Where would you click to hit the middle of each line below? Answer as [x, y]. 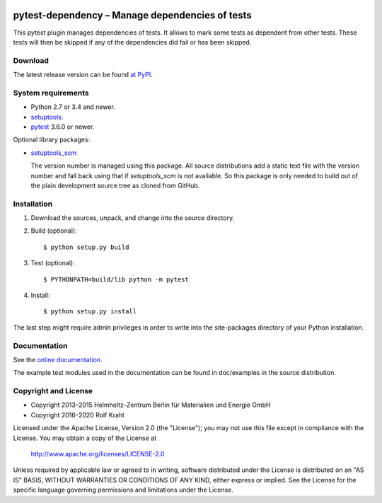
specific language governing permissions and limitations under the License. [123, 490]
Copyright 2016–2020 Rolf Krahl [77, 415]
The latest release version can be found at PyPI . [83, 75]
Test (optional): [53, 263]
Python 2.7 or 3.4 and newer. [73, 107]
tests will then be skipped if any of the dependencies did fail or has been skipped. [132, 42]
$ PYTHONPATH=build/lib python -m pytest [116, 279]
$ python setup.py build [86, 247]
